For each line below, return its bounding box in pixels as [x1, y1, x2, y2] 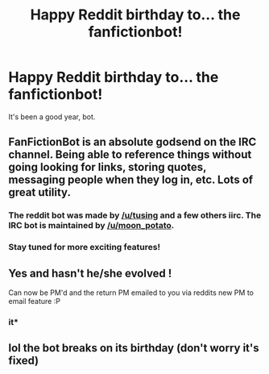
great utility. [8, 185, 71, 199]
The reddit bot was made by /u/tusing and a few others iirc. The [8, 210, 262, 221]
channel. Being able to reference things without [8, 148, 252, 162]
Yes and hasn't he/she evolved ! [8, 266, 172, 280]
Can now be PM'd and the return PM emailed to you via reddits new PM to [8, 288, 254, 297]
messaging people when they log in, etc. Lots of [8, 173, 254, 187]
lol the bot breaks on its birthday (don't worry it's [8, 341, 259, 355]
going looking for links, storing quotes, [8, 160, 207, 174]
